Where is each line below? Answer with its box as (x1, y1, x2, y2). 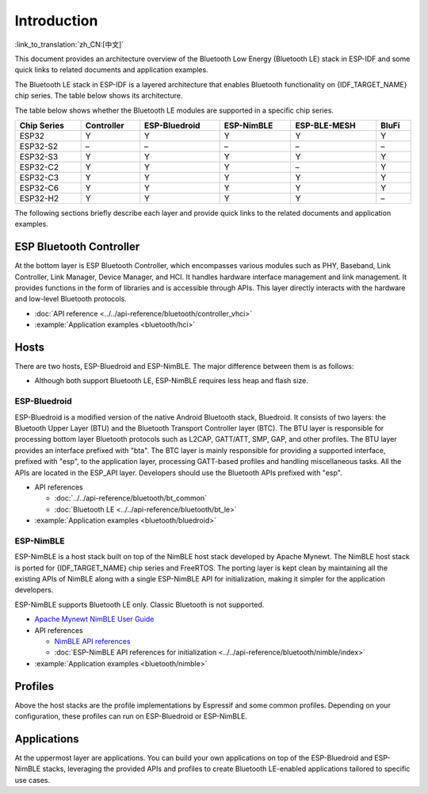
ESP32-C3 (19, 171, 59, 182)
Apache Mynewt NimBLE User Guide (34, 615, 155, 624)
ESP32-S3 (19, 151, 59, 162)
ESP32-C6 (19, 182, 59, 194)
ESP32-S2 (19, 140, 59, 152)
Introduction (14, 12, 98, 29)
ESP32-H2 (19, 193, 59, 204)
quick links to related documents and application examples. (14, 65, 209, 75)
